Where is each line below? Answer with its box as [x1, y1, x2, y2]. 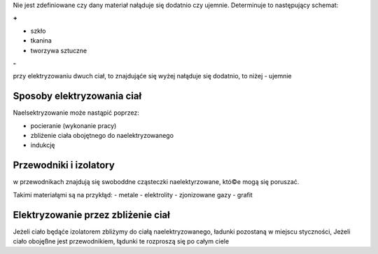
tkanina [30, 36, 52, 45]
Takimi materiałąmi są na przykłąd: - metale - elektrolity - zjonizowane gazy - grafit [13, 190, 253, 199]
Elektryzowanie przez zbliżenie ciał [13, 209, 171, 220]
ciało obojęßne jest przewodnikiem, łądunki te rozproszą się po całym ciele [13, 237, 230, 246]
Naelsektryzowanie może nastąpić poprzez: [13, 108, 139, 117]
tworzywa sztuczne [30, 46, 87, 55]
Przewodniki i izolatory [13, 160, 115, 171]
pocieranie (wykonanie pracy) [30, 121, 117, 129]
